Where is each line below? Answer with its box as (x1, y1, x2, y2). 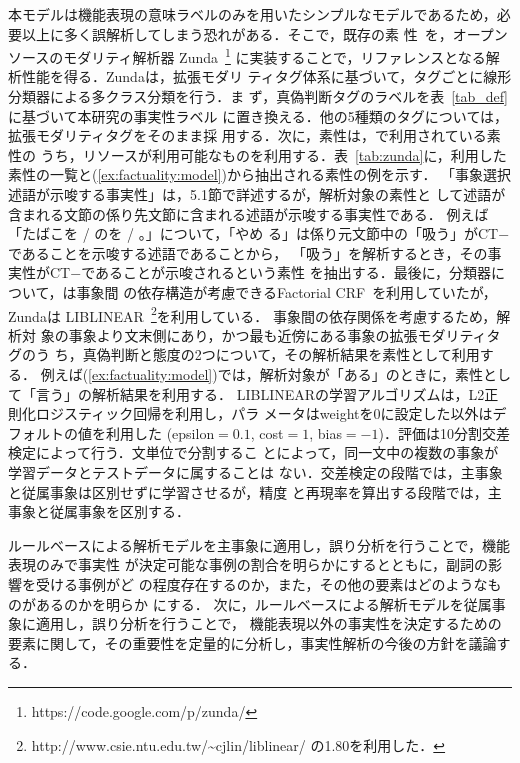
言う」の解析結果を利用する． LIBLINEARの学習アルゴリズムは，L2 (35, 383, 485, 404)
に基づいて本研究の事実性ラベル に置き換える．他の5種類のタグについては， (8, 105, 509, 126)
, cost (250, 422, 284, 443)
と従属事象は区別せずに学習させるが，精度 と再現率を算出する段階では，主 (8, 481, 502, 502)
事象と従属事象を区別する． (8, 501, 190, 522)
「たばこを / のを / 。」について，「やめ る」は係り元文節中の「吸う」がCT (8, 223, 499, 244)
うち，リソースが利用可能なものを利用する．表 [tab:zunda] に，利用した (40, 144, 507, 165)
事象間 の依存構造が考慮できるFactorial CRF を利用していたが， (76, 281, 497, 302)
